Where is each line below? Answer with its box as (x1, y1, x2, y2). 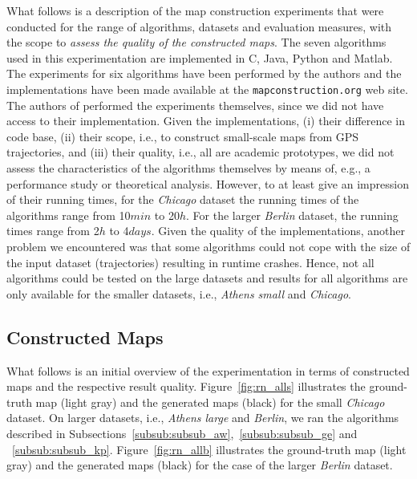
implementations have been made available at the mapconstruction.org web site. (6, 80, 408, 97)
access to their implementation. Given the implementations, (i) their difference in (6, 112, 406, 129)
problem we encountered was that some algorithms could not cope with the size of (6, 237, 411, 254)
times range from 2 (6, 222, 99, 239)
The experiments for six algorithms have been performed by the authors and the (6, 65, 402, 82)
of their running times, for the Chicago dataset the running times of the (6, 191, 359, 208)
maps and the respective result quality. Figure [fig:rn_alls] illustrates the (6, 378, 366, 395)
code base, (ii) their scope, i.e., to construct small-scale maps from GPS (6, 128, 359, 144)
